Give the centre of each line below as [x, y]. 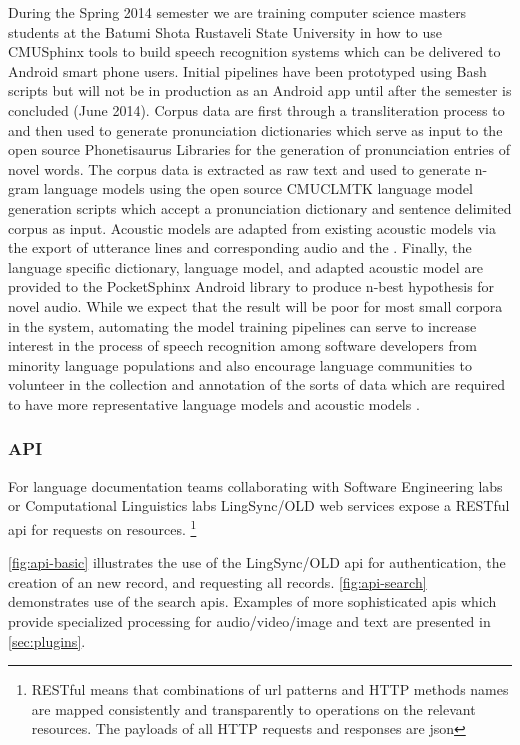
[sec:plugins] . [47, 640]
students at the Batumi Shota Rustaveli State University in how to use [225, 31]
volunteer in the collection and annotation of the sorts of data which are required [256, 384]
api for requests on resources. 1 [102, 527]
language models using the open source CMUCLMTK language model [258, 188]
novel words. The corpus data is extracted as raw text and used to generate [239, 168]
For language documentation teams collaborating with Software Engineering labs [255, 485]
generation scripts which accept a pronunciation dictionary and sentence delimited [260, 207]
